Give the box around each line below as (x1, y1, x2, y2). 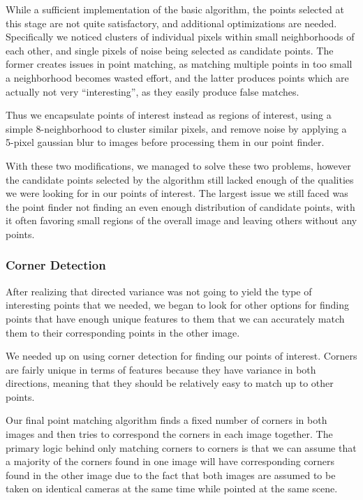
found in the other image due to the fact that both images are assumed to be (6, 467, 336, 482)
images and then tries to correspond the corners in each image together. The (6, 427, 333, 441)
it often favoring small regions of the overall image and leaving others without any (6, 213, 357, 228)
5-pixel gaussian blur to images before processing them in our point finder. (6, 135, 325, 149)
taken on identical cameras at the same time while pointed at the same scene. (6, 481, 338, 496)
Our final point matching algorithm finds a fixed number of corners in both (6, 413, 327, 427)
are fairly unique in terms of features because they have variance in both (6, 362, 316, 376)
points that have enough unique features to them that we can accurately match (6, 311, 345, 325)
